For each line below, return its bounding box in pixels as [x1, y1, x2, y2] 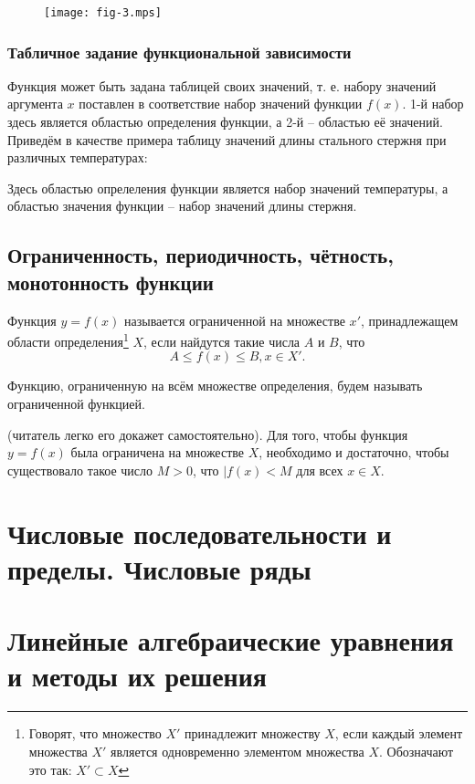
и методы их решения [7, 657, 268, 695]
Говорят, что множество [28, 724, 162, 743]
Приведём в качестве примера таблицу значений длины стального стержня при [7, 130, 447, 149]
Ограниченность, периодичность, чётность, [7, 241, 394, 269]
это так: [28, 759, 72, 779]
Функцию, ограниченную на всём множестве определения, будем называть [7, 376, 423, 395]
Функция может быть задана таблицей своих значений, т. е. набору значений [7, 76, 437, 95]
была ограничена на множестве [70, 443, 245, 462]
